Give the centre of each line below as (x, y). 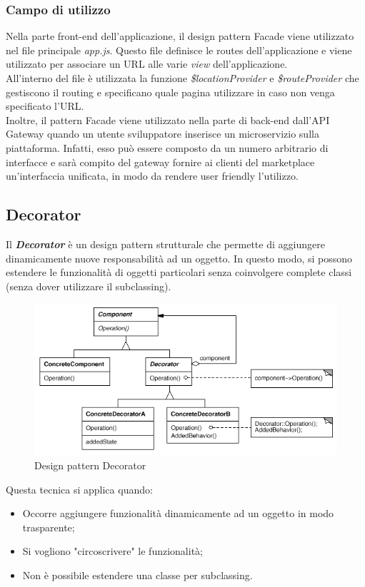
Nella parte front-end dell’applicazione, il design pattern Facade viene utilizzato (180, 36)
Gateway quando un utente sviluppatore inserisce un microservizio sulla (162, 134)
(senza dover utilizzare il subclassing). (89, 286)
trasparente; (49, 527)
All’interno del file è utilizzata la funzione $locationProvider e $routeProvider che (182, 78)
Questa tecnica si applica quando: (79, 489)
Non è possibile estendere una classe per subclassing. (137, 575)
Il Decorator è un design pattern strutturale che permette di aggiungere (165, 244)
